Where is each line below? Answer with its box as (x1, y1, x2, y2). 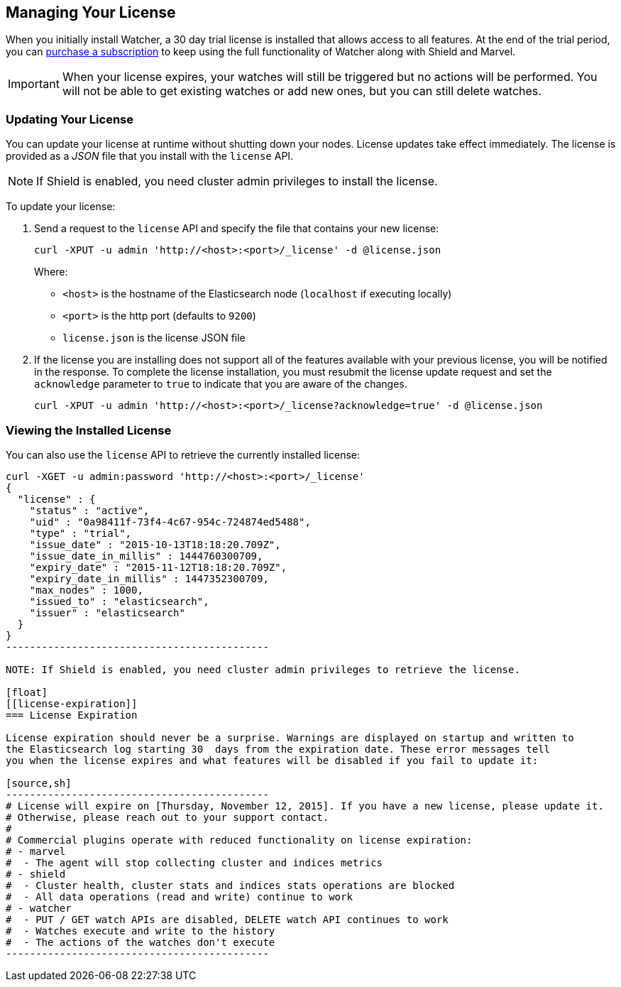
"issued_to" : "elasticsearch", (29, 595, 209, 607)
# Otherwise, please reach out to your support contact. (6, 811, 329, 823)
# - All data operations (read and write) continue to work (6, 890, 353, 903)
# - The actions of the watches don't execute (6, 936, 275, 948)
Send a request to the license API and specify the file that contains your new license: (34, 222, 439, 235)
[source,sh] (6, 777, 72, 789)
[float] (6, 686, 48, 698)
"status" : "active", (29, 504, 150, 516)
